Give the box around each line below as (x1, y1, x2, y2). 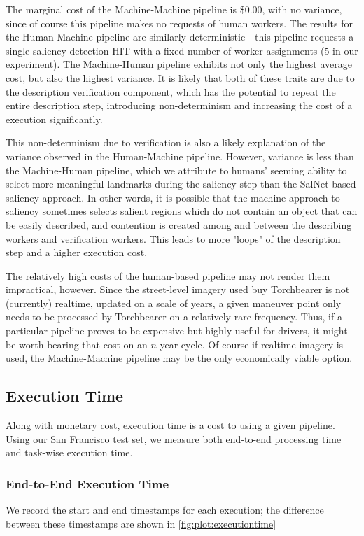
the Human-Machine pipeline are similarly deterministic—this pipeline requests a (6, 29, 354, 44)
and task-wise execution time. (6, 445, 133, 460)
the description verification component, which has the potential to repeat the (6, 84, 336, 99)
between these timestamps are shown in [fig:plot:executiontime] (6, 516, 276, 530)
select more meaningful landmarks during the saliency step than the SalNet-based (6, 176, 356, 191)
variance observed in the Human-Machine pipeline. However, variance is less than (6, 148, 354, 163)
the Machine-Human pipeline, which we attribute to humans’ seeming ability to (6, 162, 347, 177)
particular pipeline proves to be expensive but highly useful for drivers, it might (6, 323, 348, 338)
